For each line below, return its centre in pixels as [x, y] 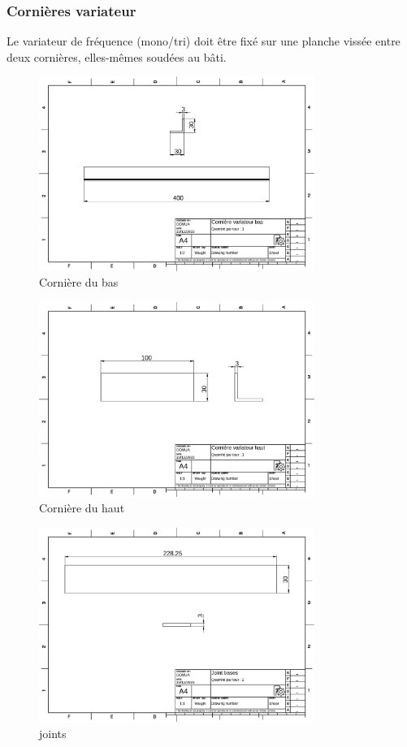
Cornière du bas [79, 282]
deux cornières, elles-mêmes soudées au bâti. [117, 56]
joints [53, 733]
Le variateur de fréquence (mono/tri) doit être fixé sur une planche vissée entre [203, 41]
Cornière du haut [82, 508]
